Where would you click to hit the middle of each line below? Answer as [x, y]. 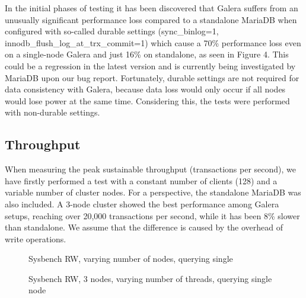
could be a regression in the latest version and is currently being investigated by [150, 65]
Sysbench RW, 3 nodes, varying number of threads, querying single [150, 278]
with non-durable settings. [52, 112]
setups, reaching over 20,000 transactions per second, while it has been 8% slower [152, 215]
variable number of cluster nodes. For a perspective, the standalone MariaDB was [153, 192]
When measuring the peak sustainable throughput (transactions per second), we [151, 169]
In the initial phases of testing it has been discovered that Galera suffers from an [152, 8]
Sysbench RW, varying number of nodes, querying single [131, 259]
